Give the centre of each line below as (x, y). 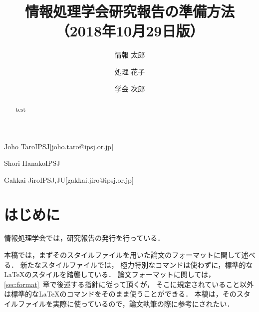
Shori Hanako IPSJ (32, 163)
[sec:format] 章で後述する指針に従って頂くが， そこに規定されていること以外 (129, 284)
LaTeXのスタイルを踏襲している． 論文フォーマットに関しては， (110, 274)
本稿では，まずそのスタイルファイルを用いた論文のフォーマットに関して (123, 255)
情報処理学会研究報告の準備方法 (129, 11)
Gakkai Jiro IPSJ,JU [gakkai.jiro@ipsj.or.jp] (69, 179)
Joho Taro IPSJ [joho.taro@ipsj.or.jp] (59, 146)
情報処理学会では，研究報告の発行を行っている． (84, 238)
